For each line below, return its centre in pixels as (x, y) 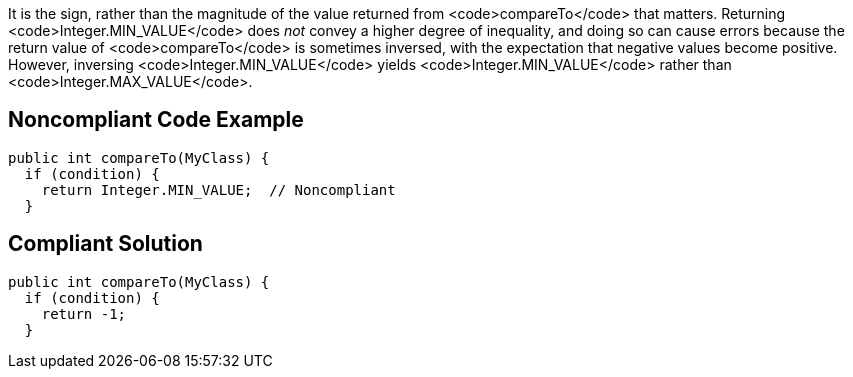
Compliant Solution (105, 244)
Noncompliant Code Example (156, 120)
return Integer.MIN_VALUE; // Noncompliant (218, 189)
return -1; (84, 313)
